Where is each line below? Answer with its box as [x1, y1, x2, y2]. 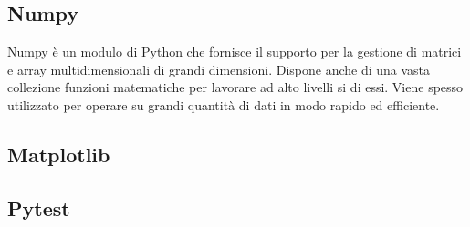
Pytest [7, 193, 70, 222]
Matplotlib [7, 139, 110, 168]
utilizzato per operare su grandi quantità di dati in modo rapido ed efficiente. [7, 95, 440, 114]
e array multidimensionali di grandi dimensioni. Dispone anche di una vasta [7, 59, 431, 78]
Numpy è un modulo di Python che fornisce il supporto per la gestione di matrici [7, 42, 462, 61]
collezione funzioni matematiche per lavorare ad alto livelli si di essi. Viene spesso [7, 77, 464, 97]
